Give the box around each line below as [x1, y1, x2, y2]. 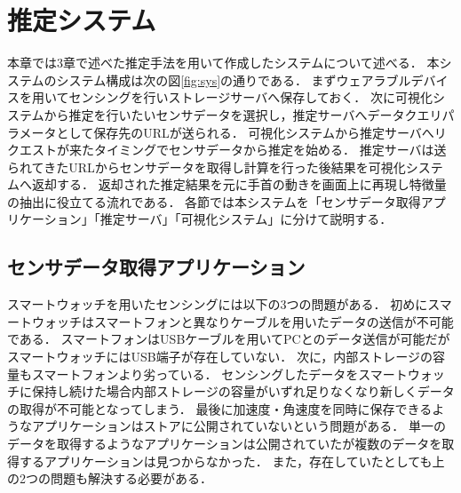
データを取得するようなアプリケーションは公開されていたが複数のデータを [7, 434, 442, 453]
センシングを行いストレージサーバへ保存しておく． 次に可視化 [68, 88, 433, 107]
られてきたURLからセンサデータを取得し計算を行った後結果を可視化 [7, 157, 406, 176]
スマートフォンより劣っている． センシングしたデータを [31, 364, 359, 383]
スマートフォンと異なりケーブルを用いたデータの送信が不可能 [93, 312, 454, 330]
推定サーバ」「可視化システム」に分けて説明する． [99, 210, 393, 228]
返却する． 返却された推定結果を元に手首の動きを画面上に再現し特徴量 [31, 175, 447, 194]
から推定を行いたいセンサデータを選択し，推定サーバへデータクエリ [44, 105, 442, 123]
